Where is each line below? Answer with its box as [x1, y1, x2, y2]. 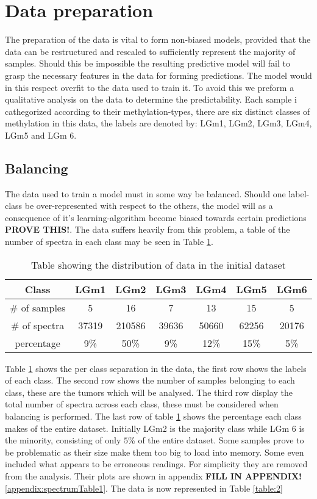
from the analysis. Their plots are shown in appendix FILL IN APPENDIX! [5, 469, 302, 482]
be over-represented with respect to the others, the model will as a [24, 199, 273, 212]
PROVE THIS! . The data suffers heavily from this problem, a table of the [5, 223, 290, 236]
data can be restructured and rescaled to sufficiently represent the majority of [5, 45, 296, 57]
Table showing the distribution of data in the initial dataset [31, 257, 286, 272]
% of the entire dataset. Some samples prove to [128, 434, 304, 446]
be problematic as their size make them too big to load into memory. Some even [5, 445, 304, 458]
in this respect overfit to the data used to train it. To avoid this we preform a [5, 81, 294, 93]
